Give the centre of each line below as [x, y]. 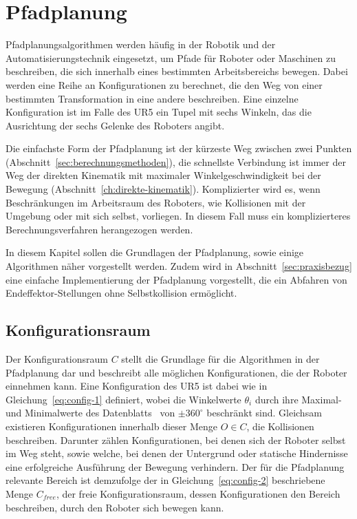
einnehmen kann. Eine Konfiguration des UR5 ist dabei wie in [137, 386]
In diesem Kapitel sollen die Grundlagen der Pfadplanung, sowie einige [155, 252]
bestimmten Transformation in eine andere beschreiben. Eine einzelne [152, 98]
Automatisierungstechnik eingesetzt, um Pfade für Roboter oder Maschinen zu [171, 57]
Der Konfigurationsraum [57, 359]
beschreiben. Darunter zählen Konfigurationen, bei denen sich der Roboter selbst [176, 439]
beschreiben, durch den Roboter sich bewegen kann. [115, 507]
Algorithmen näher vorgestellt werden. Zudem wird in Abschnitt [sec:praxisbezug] [179, 266]
